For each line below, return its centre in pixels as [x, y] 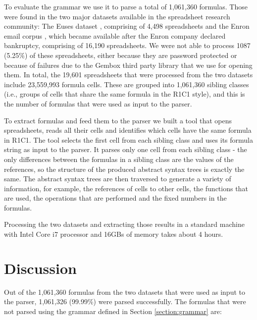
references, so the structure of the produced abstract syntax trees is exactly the [124, 169]
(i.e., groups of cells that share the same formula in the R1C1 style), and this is [125, 94]
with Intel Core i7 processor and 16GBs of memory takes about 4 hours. [114, 234]
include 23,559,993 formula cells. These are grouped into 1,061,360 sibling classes [127, 84]
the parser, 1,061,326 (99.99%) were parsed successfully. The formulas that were [125, 301]
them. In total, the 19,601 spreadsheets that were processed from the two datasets [128, 75]
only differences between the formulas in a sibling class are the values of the [119, 159]
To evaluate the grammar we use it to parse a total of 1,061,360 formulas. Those [126, 6]
